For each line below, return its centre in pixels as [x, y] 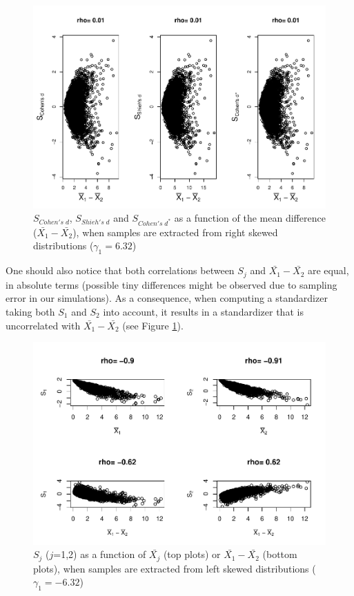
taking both [30, 311]
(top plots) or [192, 554]
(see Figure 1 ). [153, 325]
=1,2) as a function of [100, 554]
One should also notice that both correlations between [120, 270]
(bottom [280, 554]
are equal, [328, 270]
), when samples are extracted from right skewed [175, 232]
